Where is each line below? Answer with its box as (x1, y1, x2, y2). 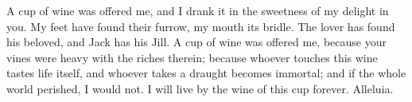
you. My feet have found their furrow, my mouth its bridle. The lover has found (6, 18, 395, 34)
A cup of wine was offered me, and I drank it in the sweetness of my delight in (6, 2, 389, 18)
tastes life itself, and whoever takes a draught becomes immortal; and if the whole (6, 65, 406, 81)
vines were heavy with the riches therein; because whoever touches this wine (6, 49, 378, 65)
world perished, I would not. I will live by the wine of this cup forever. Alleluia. (6, 80, 394, 96)
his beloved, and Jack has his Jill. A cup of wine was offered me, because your (6, 33, 387, 50)
